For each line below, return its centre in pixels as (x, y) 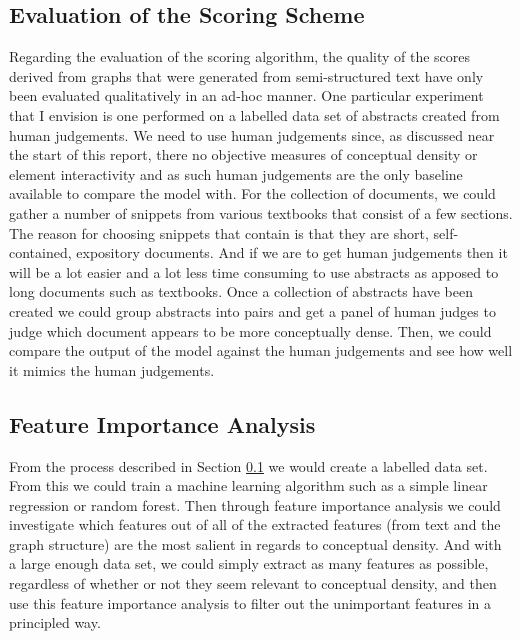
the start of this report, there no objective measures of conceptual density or (243, 154)
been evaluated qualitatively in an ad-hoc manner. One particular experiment (246, 95)
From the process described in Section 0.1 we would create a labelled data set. (248, 465)
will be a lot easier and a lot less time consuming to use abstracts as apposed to (254, 271)
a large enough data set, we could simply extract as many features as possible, (249, 563)
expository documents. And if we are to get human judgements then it (292, 252)
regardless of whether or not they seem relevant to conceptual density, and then (253, 583)
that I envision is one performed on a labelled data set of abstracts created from (254, 114)
